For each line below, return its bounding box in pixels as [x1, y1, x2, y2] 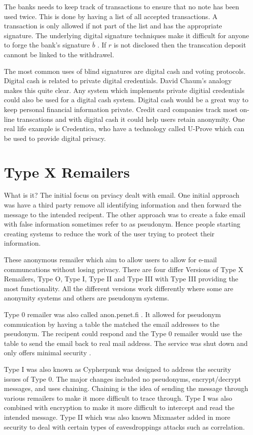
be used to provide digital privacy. [4, 133, 106, 143]
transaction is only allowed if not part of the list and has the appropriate [4, 21, 222, 31]
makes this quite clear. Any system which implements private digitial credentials [4, 85, 245, 95]
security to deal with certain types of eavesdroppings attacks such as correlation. [4, 421, 245, 432]
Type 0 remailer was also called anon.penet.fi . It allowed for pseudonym [4, 309, 221, 319]
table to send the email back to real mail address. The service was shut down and [4, 338, 248, 348]
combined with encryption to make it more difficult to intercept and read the [4, 402, 234, 412]
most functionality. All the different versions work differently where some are [4, 283, 233, 293]
